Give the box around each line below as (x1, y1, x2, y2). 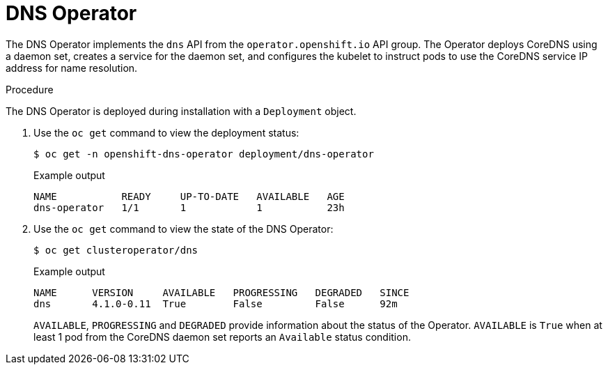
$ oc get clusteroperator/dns (33, 244, 198, 256)
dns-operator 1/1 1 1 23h (33, 201, 345, 213)
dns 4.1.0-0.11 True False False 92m (33, 298, 398, 309)
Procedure (6, 83, 54, 95)
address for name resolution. (6, 61, 138, 74)
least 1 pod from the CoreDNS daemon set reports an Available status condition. (33, 330, 411, 343)
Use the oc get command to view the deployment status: (33, 126, 299, 139)
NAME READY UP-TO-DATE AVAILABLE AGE (33, 190, 345, 202)
